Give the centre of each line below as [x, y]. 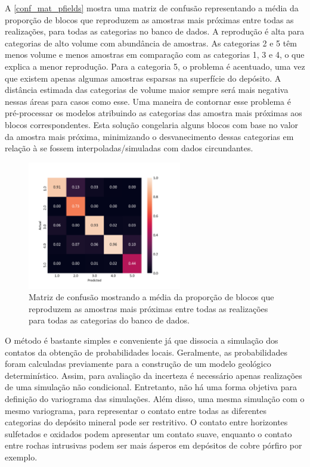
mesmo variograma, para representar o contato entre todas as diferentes [136, 410]
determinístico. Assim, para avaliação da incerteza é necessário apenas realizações [154, 375]
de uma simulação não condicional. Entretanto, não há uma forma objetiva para [151, 387]
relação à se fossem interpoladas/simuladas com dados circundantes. [129, 148]
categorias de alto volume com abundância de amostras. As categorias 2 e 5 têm [151, 43]
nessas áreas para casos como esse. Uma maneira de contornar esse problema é [148, 101]
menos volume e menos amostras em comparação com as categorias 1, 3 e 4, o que [155, 55]
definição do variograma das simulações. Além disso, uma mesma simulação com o [155, 398]
